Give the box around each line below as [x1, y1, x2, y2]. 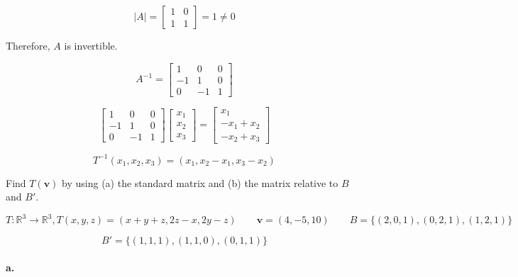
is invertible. [64, 38, 118, 52]
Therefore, [6, 38, 50, 52]
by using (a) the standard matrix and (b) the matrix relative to [62, 175, 338, 190]
